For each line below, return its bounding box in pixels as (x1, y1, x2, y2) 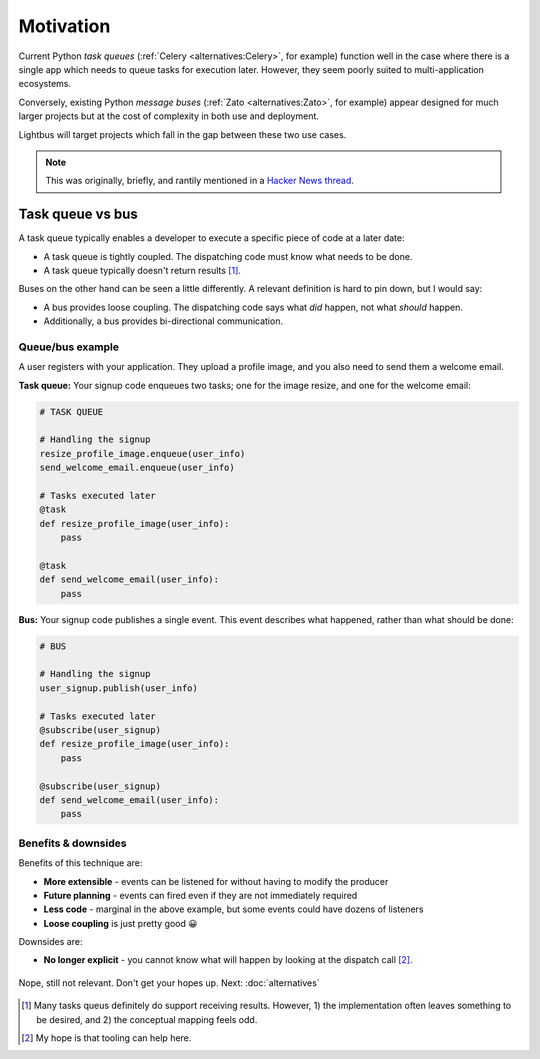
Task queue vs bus (18, 206, 139, 223)
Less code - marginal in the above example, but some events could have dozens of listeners (43, 903, 424, 915)
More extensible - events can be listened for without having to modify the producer (43, 875, 389, 887)
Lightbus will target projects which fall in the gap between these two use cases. (18, 128, 347, 140)
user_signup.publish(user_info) (39, 682, 199, 694)
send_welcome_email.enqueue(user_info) (39, 462, 235, 474)
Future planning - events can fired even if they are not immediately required (43, 889, 358, 901)
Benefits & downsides (18, 836, 127, 850)
